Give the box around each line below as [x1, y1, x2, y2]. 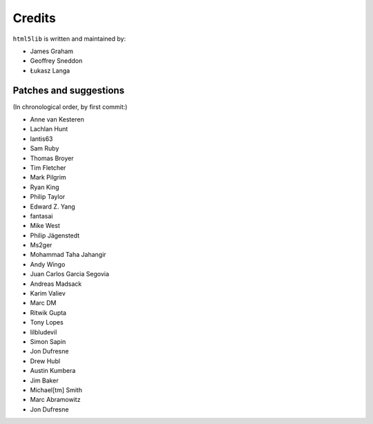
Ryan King [30, 183, 59, 191]
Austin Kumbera [30, 367, 76, 375]
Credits [12, 10, 57, 26]
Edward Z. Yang [30, 202, 75, 211]
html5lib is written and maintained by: [12, 35, 126, 43]
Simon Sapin [30, 338, 66, 345]
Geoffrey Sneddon [30, 57, 83, 65]
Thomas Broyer [30, 154, 74, 162]
